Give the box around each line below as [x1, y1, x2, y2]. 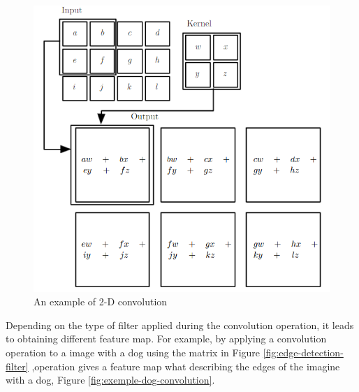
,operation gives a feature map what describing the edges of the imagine [31, 358, 340, 373]
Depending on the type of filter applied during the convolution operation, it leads [6, 317, 354, 332]
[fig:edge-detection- [263, 344, 344, 359]
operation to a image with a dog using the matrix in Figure [6, 344, 261, 359]
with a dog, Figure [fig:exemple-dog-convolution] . [6, 372, 215, 387]
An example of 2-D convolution [34, 294, 168, 309]
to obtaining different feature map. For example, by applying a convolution [6, 331, 327, 346]
